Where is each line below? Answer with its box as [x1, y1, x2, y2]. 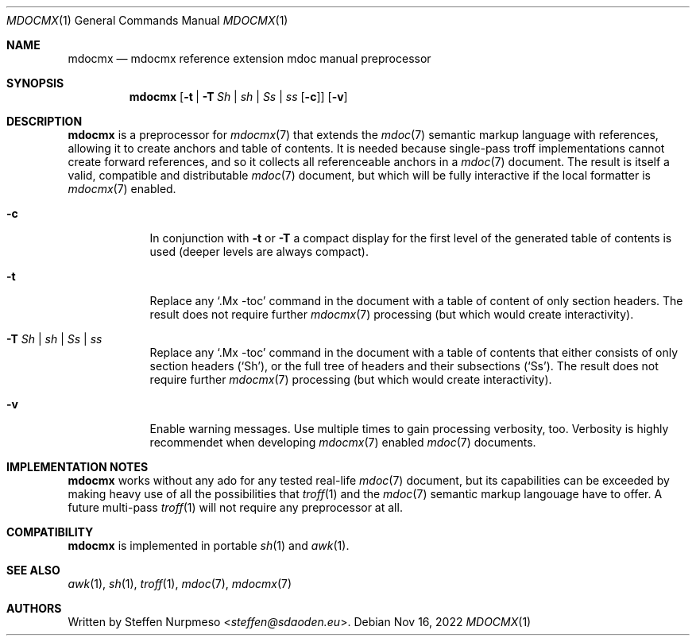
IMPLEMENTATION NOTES [6, 460, 149, 474]
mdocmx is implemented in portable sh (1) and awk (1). [68, 539, 350, 552]
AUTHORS [6, 601, 62, 615]
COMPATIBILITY [6, 525, 94, 539]
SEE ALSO [6, 563, 60, 577]
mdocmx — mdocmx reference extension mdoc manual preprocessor [68, 52, 431, 65]
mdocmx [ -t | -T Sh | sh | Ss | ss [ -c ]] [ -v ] [129, 90, 348, 103]
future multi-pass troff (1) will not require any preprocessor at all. [68, 501, 403, 514]
